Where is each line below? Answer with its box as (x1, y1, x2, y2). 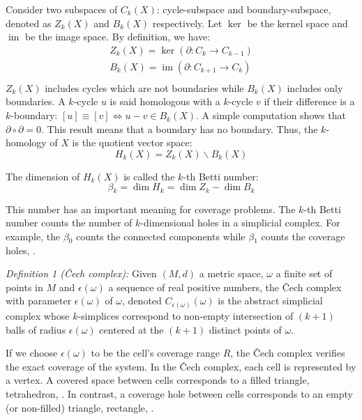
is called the (123, 169, 175, 183)
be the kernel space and (247, 15, 348, 30)
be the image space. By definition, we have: (24, 29, 211, 44)
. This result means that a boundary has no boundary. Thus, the (40, 121, 318, 136)
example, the (6, 229, 61, 244)
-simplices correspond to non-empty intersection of (77, 308, 294, 322)
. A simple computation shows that (196, 108, 346, 123)
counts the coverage (261, 229, 345, 244)
